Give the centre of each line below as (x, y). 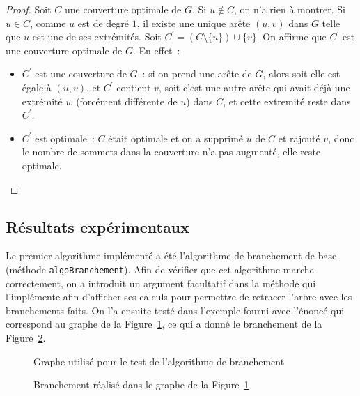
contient (134, 87)
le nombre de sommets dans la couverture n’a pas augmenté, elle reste (171, 152)
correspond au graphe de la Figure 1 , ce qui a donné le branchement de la (164, 324)
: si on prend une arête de (197, 74)
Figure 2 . (26, 337)
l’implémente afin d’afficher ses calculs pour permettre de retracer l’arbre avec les (179, 297)
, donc (341, 138)
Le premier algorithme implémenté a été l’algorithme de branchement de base (171, 256)
